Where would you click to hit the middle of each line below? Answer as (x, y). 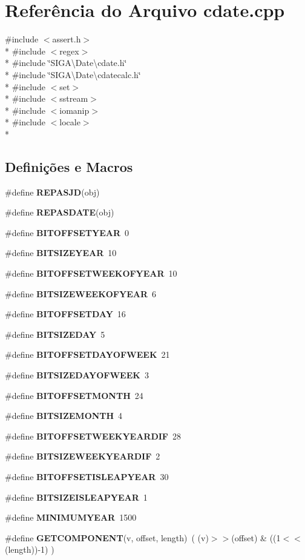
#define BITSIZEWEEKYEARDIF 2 (83, 456)
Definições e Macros (69, 166)
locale (70, 122)
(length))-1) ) (30, 549)
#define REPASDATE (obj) (60, 212)
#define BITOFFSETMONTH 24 (74, 395)
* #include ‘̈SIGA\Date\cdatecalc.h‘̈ (73, 74)
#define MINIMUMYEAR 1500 (71, 517)
